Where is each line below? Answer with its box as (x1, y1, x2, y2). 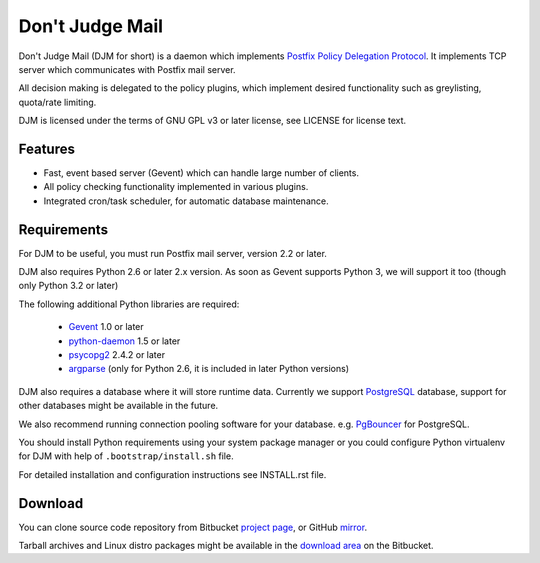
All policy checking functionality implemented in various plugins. (43, 181, 309, 193)
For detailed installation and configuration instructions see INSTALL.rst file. (18, 468, 327, 480)
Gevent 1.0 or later (68, 321, 144, 333)
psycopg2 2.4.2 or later (68, 349, 165, 361)
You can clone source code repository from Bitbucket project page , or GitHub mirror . (18, 521, 368, 533)
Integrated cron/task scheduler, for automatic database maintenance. (43, 195, 329, 207)
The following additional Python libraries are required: (18, 298, 240, 310)
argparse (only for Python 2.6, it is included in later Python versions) (68, 363, 350, 375)
